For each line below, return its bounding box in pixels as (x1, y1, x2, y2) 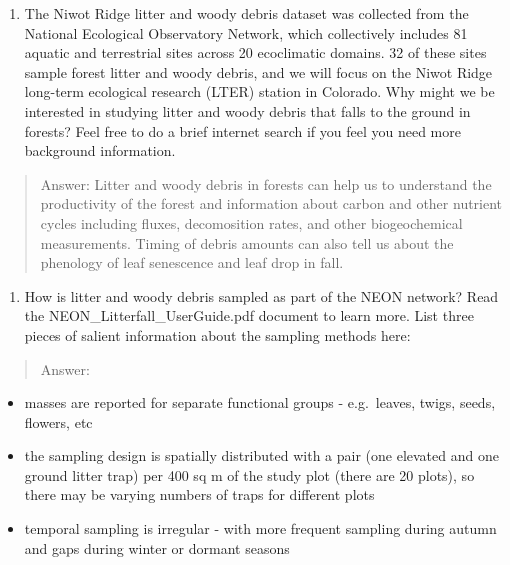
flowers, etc (24, 411, 93, 432)
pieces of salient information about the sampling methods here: (24, 324, 411, 345)
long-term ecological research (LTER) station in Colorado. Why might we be (24, 81, 495, 102)
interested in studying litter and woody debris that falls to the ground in (24, 100, 471, 121)
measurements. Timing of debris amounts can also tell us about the (40, 232, 454, 253)
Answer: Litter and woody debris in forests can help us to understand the (40, 173, 492, 194)
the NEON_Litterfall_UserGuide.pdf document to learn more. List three (24, 305, 474, 326)
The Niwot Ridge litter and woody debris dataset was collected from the (24, 3, 469, 23)
